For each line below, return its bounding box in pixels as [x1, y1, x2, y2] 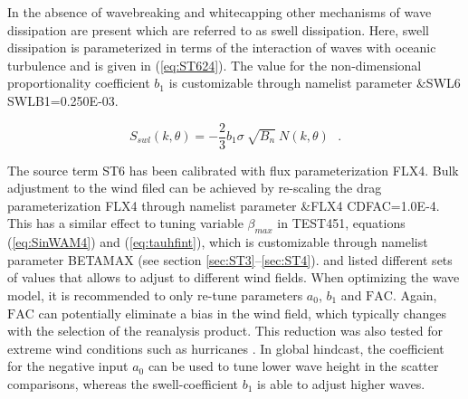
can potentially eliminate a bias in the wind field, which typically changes [38, 303, 446, 322]
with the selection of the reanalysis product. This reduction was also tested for [7, 321, 443, 340]
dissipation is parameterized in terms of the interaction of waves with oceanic [7, 38, 436, 57]
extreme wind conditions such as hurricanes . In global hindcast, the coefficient [7, 338, 444, 357]
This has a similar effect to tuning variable [7, 214, 244, 233]
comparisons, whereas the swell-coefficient [7, 374, 239, 393]
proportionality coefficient [7, 73, 150, 92]
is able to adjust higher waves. [257, 374, 425, 393]
